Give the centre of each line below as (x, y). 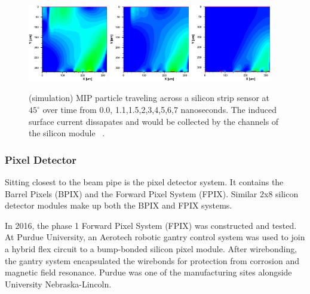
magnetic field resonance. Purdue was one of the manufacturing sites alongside (148, 272)
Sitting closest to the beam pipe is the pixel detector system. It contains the (144, 182)
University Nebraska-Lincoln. (58, 284)
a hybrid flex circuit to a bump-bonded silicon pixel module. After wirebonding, (151, 249)
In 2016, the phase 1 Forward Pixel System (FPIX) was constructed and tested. (151, 225)
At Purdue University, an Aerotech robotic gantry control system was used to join (155, 237)
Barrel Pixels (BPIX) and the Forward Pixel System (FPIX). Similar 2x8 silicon (152, 193)
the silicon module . (67, 133)
